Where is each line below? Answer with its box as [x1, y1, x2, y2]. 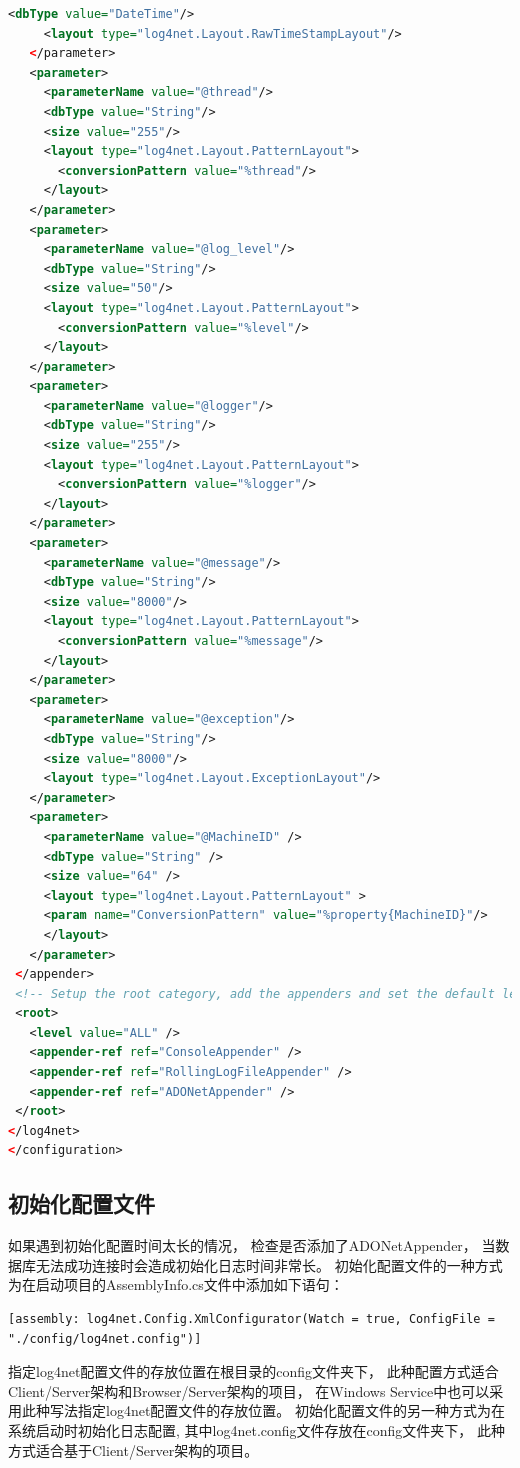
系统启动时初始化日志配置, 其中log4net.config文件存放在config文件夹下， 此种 [8, 1419, 506, 1440]
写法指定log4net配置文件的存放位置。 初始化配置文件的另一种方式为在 [49, 1400, 505, 1421]
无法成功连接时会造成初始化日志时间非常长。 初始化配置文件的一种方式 [35, 1254, 503, 1275]
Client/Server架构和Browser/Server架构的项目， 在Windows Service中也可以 [8, 1380, 490, 1401]
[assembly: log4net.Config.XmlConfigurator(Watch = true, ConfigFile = [8, 1312, 495, 1327]
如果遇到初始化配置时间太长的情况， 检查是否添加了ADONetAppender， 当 [8, 1235, 496, 1256]
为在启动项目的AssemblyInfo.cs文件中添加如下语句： [8, 1274, 344, 1295]
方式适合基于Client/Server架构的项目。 [8, 1439, 259, 1460]
